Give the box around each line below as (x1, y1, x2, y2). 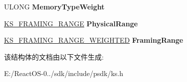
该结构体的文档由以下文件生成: (4, 51, 104, 62)
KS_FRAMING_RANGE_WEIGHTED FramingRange (4, 35, 184, 45)
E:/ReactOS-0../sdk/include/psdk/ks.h (4, 68, 124, 79)
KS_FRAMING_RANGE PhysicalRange (4, 18, 138, 28)
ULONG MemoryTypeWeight (4, 1, 105, 11)
